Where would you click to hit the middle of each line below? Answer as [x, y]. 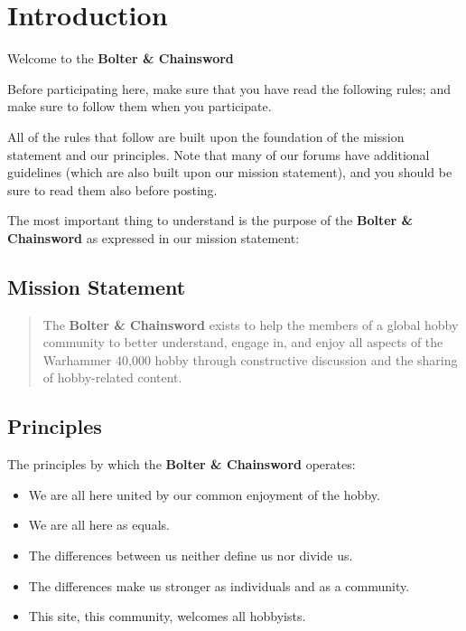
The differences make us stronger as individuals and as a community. [219, 585]
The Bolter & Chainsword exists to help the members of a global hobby [251, 324]
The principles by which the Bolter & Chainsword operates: [182, 464]
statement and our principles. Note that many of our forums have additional [219, 154]
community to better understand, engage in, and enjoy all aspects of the [243, 342]
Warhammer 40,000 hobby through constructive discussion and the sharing [250, 359]
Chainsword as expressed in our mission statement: [154, 237]
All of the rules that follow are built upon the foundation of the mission [206, 136]
